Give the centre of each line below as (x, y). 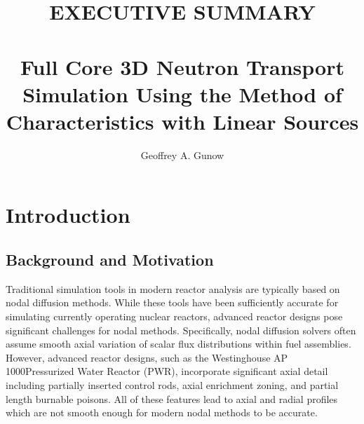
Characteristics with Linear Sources (182, 121)
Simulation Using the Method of (182, 94)
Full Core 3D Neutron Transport (182, 66)
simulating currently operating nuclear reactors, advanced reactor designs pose (174, 316)
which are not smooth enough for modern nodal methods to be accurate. (162, 412)
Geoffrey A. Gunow (182, 155)
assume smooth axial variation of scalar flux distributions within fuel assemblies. (178, 344)
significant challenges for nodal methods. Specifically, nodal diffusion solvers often (181, 330)
